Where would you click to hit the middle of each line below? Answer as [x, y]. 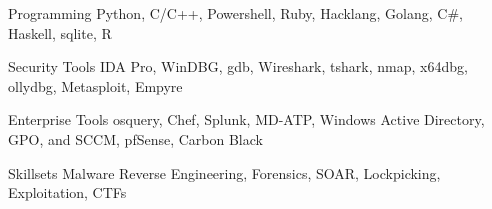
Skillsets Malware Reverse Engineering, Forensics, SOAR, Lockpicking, [224, 172]
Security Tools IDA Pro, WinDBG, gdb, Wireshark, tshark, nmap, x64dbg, [238, 66]
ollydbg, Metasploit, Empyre [95, 85]
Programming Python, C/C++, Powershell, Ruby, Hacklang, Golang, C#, [235, 13]
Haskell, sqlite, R [60, 32]
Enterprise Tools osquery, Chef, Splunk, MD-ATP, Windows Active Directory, [246, 119]
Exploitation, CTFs [67, 192]
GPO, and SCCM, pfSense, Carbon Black [135, 138]
